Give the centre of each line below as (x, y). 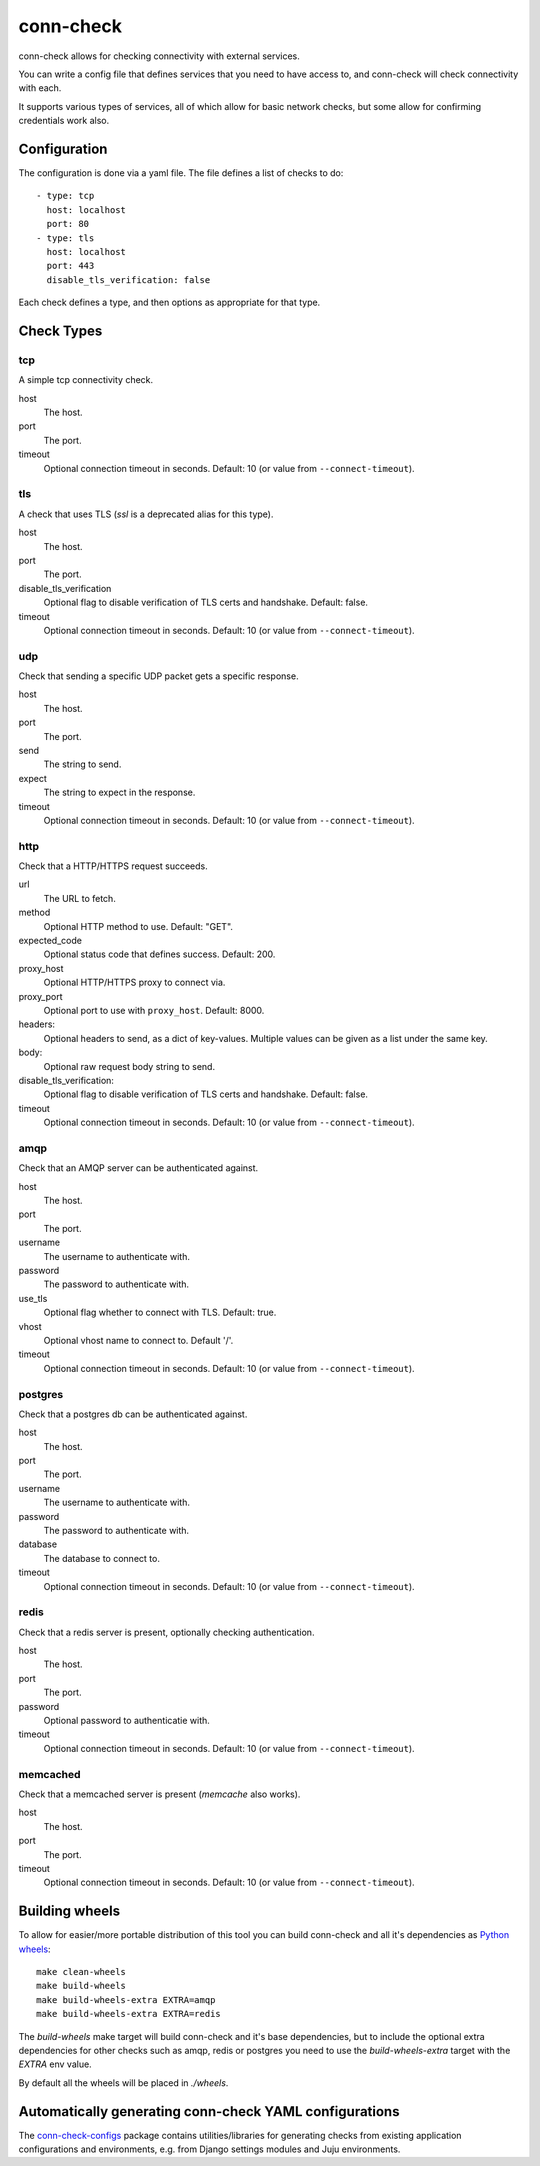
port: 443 (70, 266)
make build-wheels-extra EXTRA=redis (129, 2014)
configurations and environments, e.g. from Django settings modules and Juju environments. (209, 2149)
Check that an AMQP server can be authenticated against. (138, 1168)
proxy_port (40, 996)
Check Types (60, 330)
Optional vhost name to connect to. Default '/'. (138, 1340)
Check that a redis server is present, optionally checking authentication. (166, 1632)
